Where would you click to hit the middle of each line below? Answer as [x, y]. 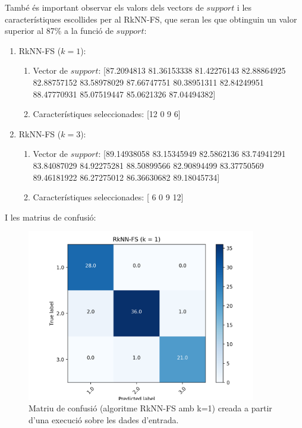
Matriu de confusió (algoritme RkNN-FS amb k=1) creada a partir [150, 408]
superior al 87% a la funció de [59, 31]
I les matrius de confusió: [51, 217]
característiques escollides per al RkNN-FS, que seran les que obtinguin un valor [151, 19]
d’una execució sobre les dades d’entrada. [104, 419]
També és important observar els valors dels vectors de [104, 7]
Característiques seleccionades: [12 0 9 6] [107, 114]
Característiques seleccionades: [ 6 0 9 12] [108, 197]
